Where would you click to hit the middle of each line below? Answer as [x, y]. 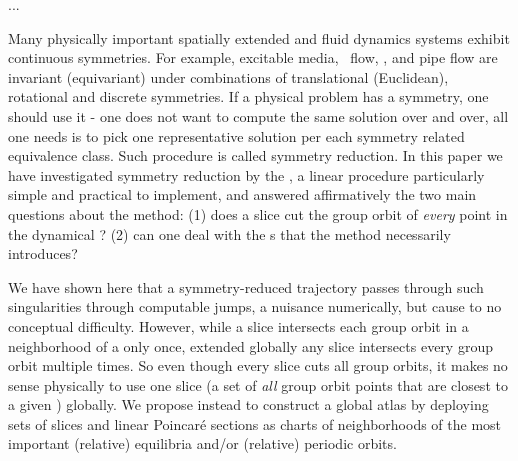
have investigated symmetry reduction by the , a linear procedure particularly [246, 174]
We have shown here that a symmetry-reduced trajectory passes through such [246, 286]
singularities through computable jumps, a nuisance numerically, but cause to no [255, 306]
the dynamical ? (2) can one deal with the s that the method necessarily [229, 233]
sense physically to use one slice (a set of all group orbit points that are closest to [258, 384]
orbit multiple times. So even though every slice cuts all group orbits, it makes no [258, 365]
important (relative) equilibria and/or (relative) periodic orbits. [202, 443]
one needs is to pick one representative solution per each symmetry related [236, 135]
